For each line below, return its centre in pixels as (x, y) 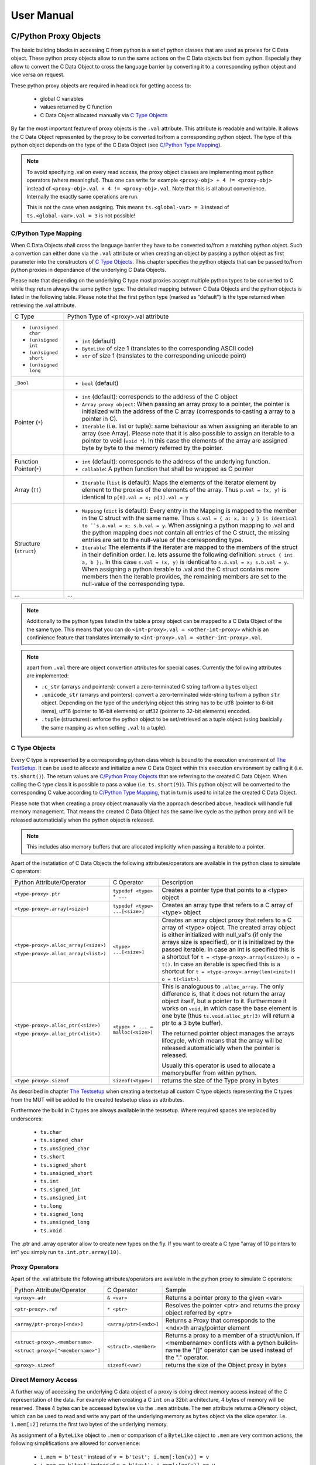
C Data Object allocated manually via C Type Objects (104, 115)
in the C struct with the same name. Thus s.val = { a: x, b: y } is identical (190, 517)
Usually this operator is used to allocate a (219, 1065)
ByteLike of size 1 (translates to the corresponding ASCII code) (168, 348)
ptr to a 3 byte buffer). (192, 1023)
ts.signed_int (60, 1189)
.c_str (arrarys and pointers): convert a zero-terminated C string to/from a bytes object (149, 686)
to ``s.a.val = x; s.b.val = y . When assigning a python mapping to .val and (188, 525)
